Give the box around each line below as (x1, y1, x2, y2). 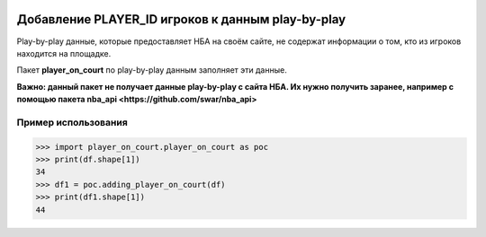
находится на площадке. (16, 48, 112, 58)
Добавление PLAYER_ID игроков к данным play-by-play (16, 12, 346, 27)
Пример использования (16, 116, 128, 128)
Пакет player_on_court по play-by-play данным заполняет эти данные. (16, 65, 287, 75)
